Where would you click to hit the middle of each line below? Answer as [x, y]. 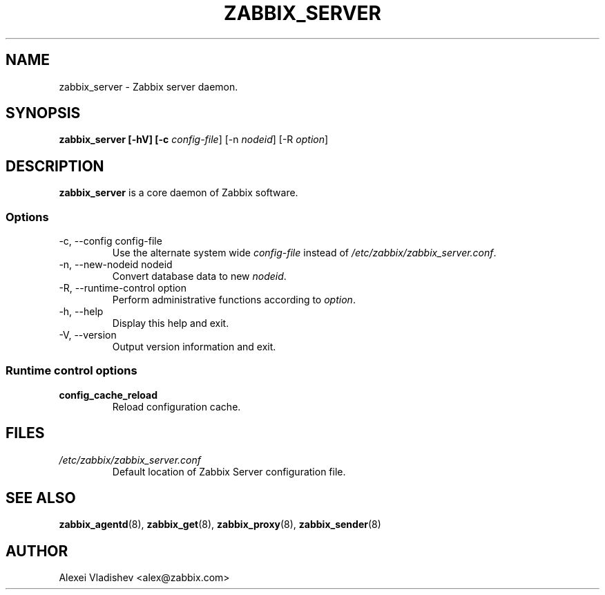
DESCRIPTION [55, 166]
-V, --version [88, 335]
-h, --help [81, 312]
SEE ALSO [41, 498]
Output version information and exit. [194, 347]
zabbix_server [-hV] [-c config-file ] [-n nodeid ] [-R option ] [194, 140]
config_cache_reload [108, 395]
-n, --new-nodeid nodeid [116, 265]
